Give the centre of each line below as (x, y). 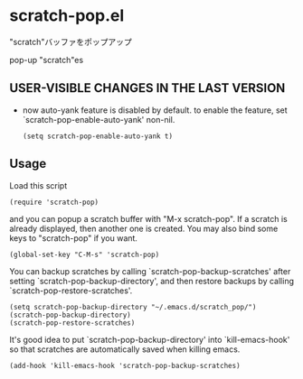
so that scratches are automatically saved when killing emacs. (125, 349)
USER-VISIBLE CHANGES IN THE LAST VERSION (147, 88)
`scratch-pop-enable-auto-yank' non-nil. (99, 119)
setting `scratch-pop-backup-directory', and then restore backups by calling (151, 281)
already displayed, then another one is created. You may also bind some (144, 228)
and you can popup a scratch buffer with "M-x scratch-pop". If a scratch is (148, 218)
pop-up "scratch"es (47, 60)
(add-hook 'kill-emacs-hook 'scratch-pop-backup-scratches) (125, 365)
